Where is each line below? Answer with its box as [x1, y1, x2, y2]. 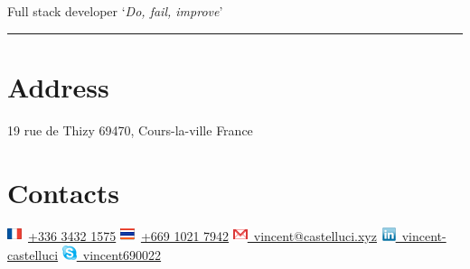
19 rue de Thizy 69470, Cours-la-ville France [7, 120, 253, 139]
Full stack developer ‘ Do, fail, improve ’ [7, 2, 223, 20]
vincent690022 [82, 246, 162, 264]
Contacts [7, 173, 120, 210]
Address [7, 68, 109, 105]
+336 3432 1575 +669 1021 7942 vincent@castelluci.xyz [28, 227, 377, 246]
